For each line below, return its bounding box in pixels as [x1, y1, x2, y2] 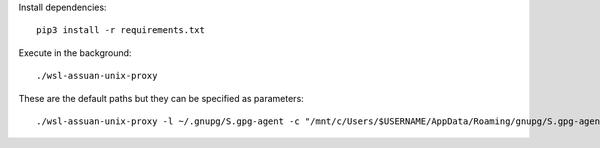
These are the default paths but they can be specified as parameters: [18, 92, 304, 104]
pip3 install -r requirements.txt [36, 25, 205, 36]
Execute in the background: [18, 46, 132, 59]
